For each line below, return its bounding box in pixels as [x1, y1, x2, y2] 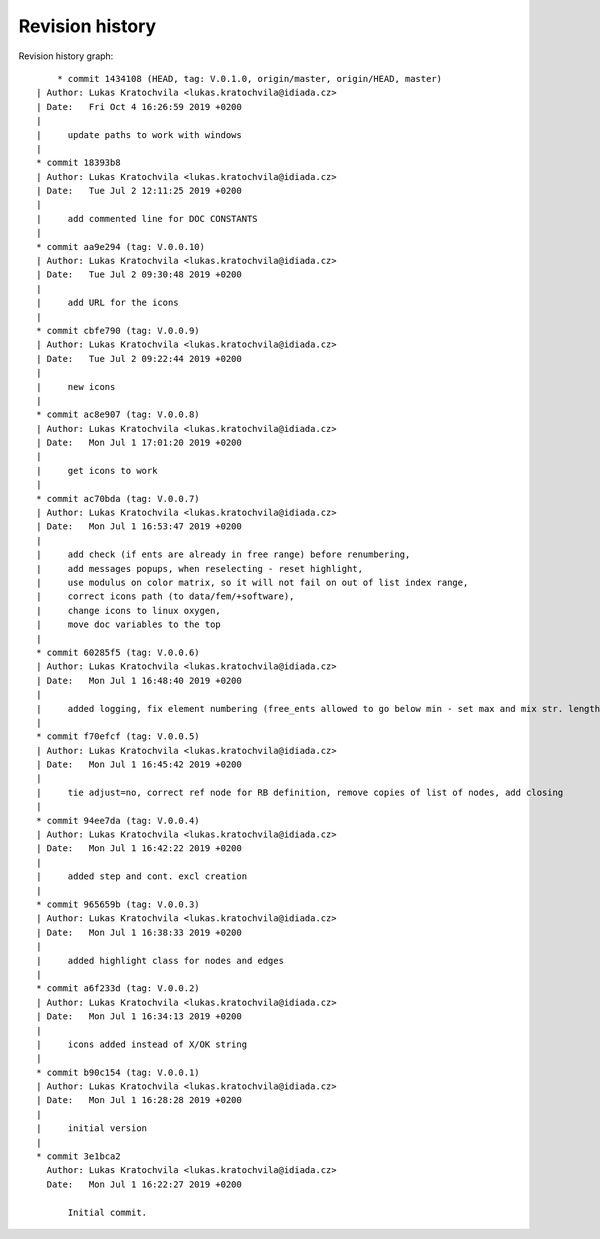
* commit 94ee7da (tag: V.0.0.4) [36, 815, 200, 826]
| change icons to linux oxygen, [36, 605, 222, 616]
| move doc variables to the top [36, 619, 222, 630]
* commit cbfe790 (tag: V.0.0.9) [36, 325, 200, 336]
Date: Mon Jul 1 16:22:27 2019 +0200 [46, 1178, 242, 1190]
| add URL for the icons [36, 297, 179, 309]
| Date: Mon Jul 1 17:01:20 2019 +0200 [36, 437, 242, 449]
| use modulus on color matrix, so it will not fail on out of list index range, [36, 577, 469, 588]
